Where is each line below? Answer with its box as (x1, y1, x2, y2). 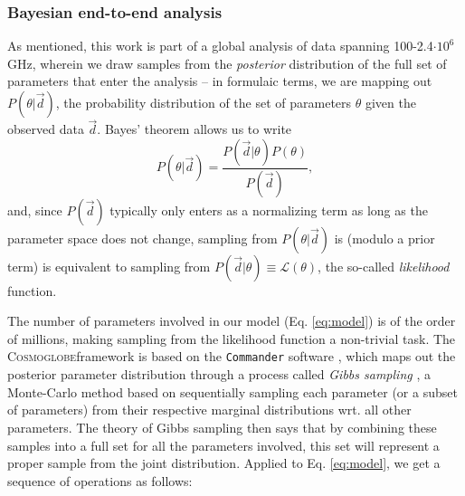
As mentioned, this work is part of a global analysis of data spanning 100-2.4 (7, 36, 433, 55)
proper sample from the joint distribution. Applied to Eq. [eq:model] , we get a (7, 453, 441, 472)
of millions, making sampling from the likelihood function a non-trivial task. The (7, 329, 456, 348)
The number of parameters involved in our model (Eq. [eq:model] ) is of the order (7, 311, 456, 330)
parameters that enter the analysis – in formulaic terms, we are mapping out (7, 72, 432, 91)
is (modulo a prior (334, 228, 435, 247)
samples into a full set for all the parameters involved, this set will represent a (7, 435, 440, 454)
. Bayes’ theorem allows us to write (97, 119, 292, 138)
